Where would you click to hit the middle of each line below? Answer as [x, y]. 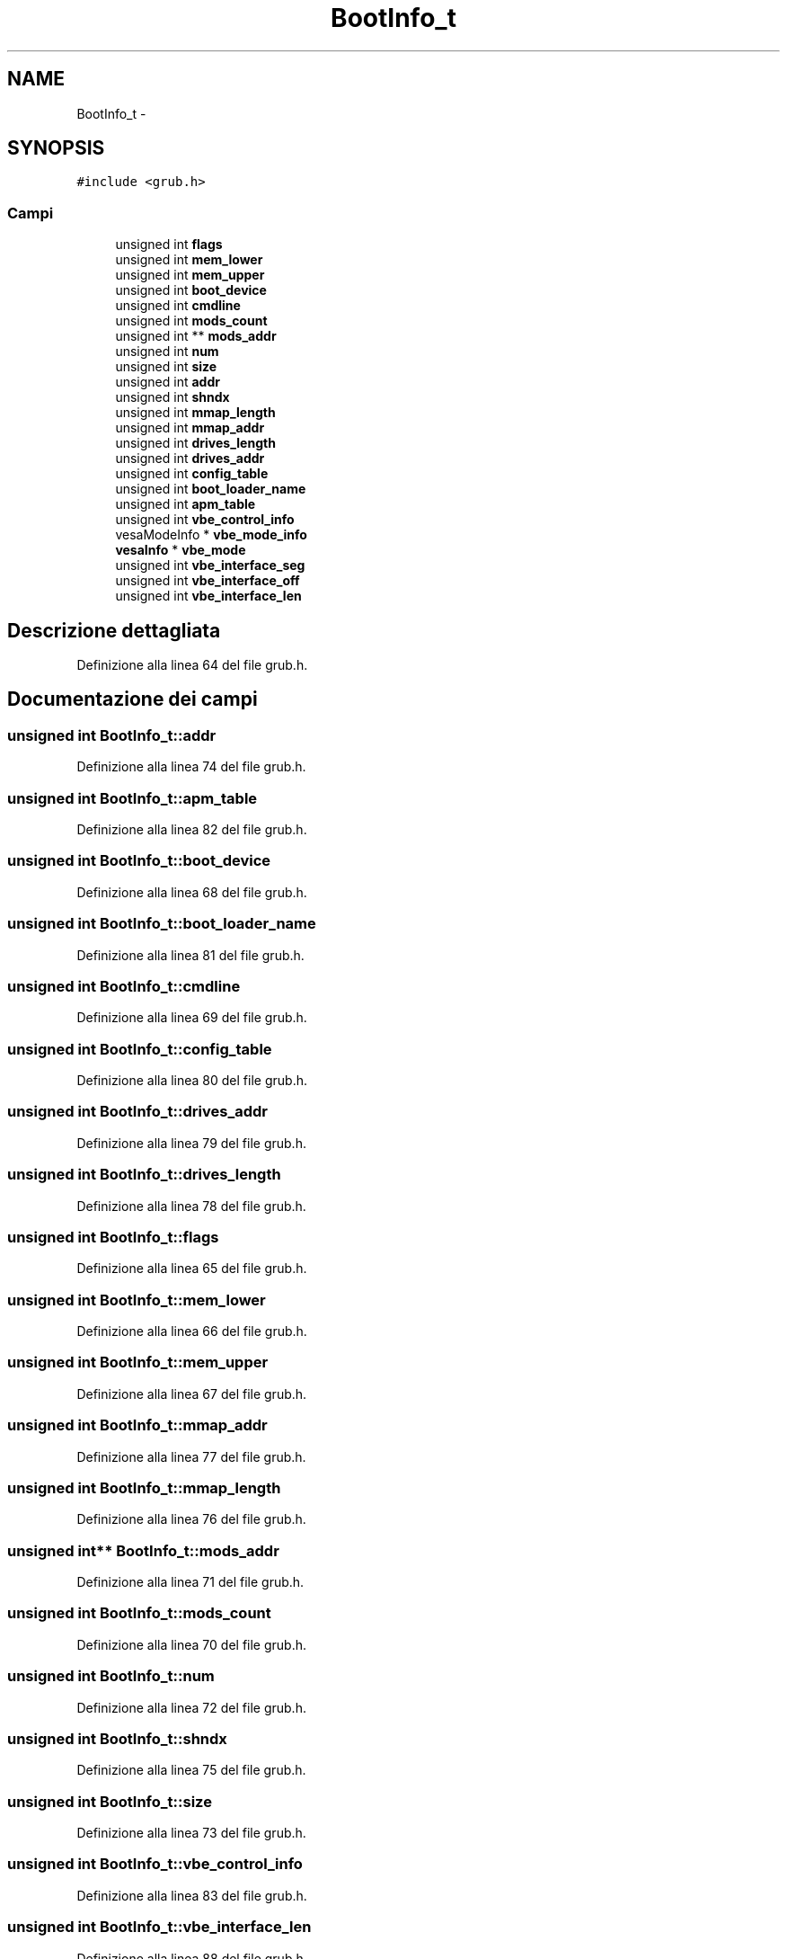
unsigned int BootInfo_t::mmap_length [144, 1487]
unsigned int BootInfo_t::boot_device [139, 861]
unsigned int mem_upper [190, 275]
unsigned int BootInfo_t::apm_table [133, 798]
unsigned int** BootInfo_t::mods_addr [143, 1550]
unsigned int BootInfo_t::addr [112, 735]
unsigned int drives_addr [190, 459]
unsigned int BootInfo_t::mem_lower [137, 1300]
